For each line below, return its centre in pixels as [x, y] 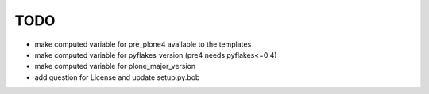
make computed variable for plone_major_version [115, 66]
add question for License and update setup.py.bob [117, 77]
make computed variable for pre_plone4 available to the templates [143, 44]
